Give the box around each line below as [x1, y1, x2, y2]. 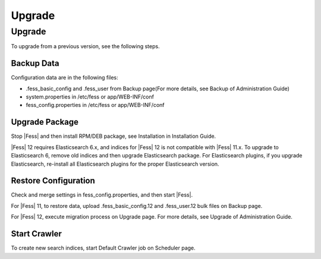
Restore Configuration [11, 176, 95, 186]
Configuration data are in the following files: [11, 74, 118, 81]
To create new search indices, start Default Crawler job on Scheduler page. [11, 244, 196, 252]
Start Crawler [11, 229, 62, 239]
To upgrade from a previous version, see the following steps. [11, 43, 160, 50]
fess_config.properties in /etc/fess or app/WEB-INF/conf [26, 102, 165, 109]
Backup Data [11, 58, 59, 68]
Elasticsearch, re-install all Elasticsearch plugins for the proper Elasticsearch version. [11, 160, 219, 168]
